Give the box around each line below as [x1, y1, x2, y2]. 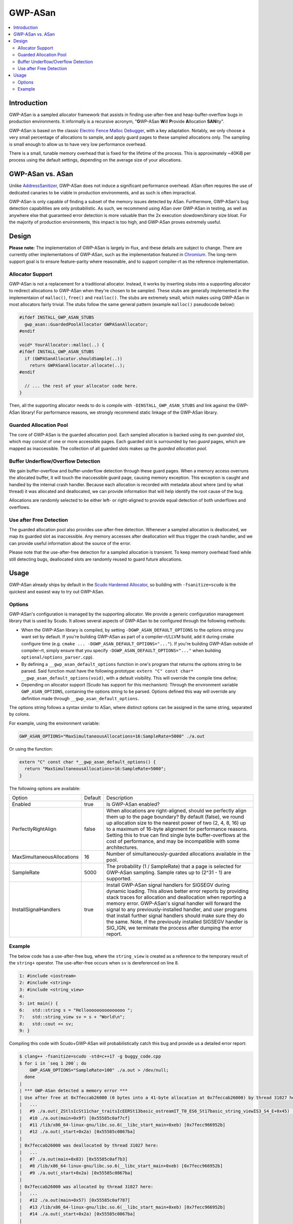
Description [106, 794, 133, 801]
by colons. [9, 711, 30, 717]
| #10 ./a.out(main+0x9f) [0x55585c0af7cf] [19, 1115, 130, 1121]
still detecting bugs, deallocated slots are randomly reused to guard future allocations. [9, 556, 183, 562]
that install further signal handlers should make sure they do [106, 912, 244, 919]
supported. [106, 875, 132, 882]
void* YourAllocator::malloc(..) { [19, 342, 105, 348]
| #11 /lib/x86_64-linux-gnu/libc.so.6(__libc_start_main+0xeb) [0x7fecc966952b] [19, 1122, 226, 1128]
